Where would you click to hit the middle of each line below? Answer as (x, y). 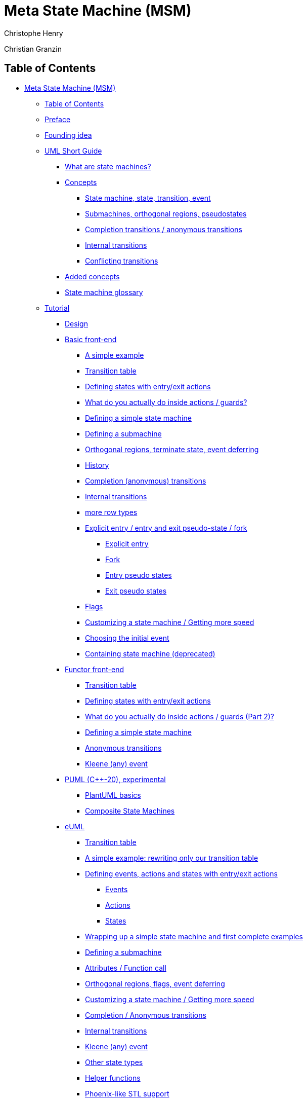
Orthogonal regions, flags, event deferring (155, 983)
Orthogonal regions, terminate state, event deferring (172, 449)
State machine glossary (104, 292)
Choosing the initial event (127, 638)
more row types (111, 512)
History (97, 465)
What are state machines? (108, 166)
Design (76, 323)
